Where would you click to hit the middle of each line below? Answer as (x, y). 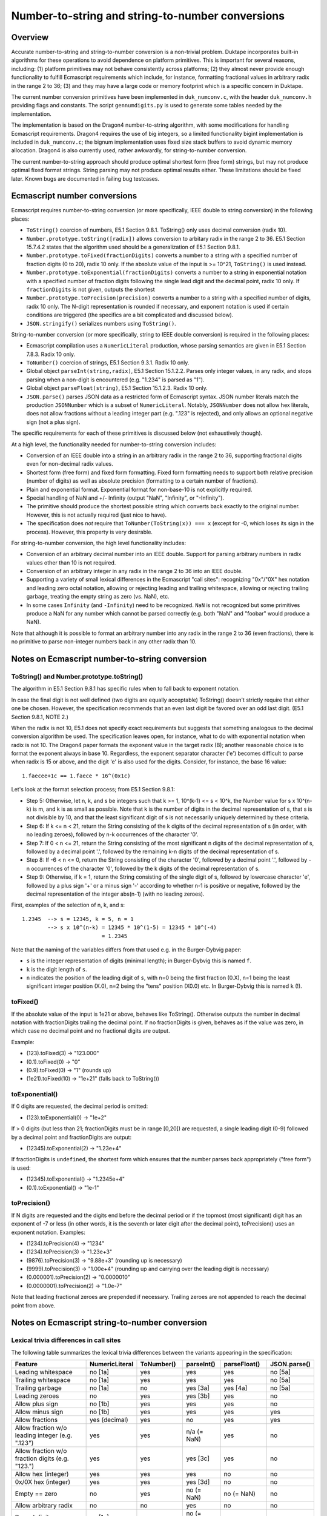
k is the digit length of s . (57, 969)
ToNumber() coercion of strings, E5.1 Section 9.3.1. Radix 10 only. (108, 363)
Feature (26, 1364)
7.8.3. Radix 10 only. (51, 354)
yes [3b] (198, 1396)
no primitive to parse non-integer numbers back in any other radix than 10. (104, 642)
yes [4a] (236, 1388)
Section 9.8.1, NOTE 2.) (40, 717)
